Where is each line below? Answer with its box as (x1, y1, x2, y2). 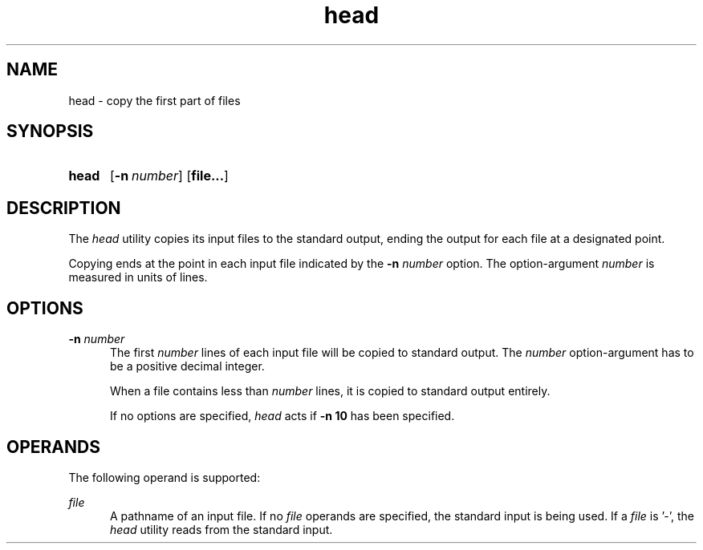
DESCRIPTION (6, 197, 121, 218)
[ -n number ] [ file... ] (109, 168, 229, 184)
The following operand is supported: (68, 470, 261, 484)
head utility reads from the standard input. (110, 522, 333, 536)
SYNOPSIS (6, 121, 94, 142)
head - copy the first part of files (68, 93, 241, 107)
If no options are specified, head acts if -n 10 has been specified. (110, 409, 455, 423)
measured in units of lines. (68, 270, 208, 285)
